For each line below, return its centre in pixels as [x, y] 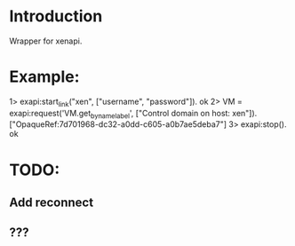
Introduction [56, 16]
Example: [44, 77]
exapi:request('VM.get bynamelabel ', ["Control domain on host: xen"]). [133, 114]
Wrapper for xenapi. [46, 41]
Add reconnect [52, 203]
